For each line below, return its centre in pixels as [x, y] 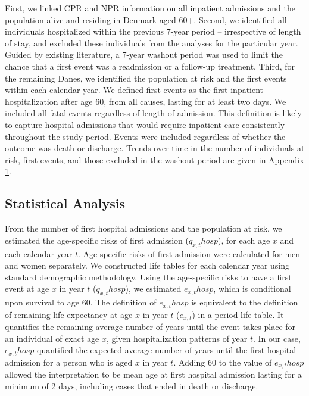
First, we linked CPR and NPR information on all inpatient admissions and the [150, 8]
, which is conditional [252, 289]
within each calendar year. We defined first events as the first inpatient [134, 90]
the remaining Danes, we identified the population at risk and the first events [146, 78]
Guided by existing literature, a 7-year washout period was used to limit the [144, 54]
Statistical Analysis [65, 203]
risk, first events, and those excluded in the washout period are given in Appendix [154, 159]
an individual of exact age [52, 338]
